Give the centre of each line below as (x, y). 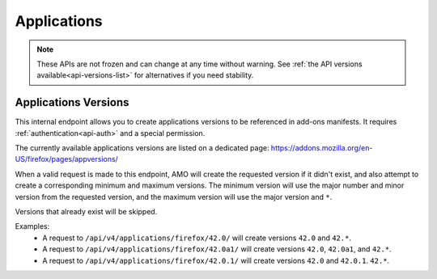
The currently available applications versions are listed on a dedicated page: (142, 148)
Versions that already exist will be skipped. (86, 211)
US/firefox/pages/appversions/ (67, 159)
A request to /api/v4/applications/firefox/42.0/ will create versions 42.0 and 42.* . (197, 238)
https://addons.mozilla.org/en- (322, 148)
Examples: (32, 226)
